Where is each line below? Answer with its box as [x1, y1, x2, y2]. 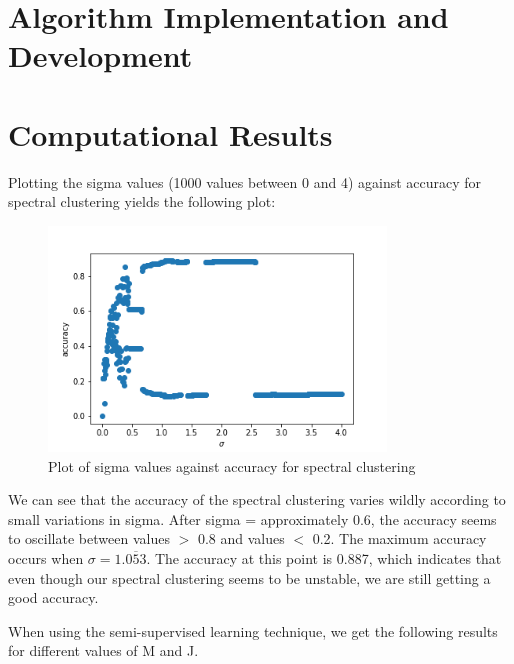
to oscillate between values [8, 528, 170, 549]
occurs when [8, 547, 84, 568]
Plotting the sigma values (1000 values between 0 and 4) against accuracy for [8, 171, 482, 192]
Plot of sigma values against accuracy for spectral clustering [48, 455, 416, 476]
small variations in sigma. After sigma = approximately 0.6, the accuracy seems [8, 508, 497, 529]
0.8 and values [197, 528, 285, 549]
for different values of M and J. [8, 640, 199, 661]
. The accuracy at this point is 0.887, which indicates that [146, 547, 502, 568]
